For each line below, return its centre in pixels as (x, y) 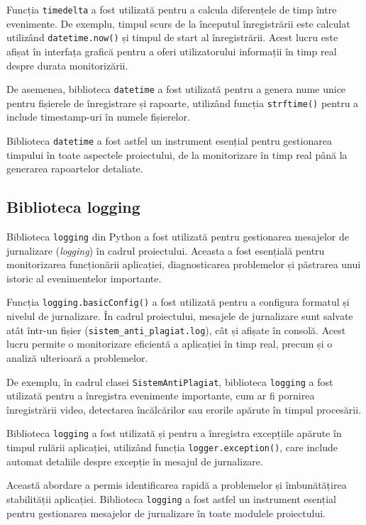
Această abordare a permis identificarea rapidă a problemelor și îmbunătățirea (177, 485)
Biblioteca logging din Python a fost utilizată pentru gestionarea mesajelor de (178, 237)
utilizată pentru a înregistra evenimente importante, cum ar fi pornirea (161, 396)
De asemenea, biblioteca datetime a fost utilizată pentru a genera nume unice (176, 89)
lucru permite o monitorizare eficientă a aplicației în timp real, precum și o (170, 344)
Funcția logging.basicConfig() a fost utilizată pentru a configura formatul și (178, 302)
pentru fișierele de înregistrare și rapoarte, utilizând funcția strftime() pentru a (183, 103)
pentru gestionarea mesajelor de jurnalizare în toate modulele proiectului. (166, 513)
